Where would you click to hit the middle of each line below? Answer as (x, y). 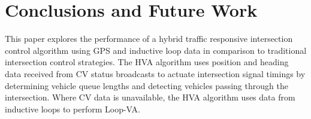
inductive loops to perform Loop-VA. (73, 109)
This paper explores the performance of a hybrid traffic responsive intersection (149, 39)
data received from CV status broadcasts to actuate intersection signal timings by (155, 73)
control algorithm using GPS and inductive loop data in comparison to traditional (156, 50)
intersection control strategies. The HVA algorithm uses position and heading (147, 62)
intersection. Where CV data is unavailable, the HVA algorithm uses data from (150, 97)
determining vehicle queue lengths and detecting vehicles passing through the (147, 85)
